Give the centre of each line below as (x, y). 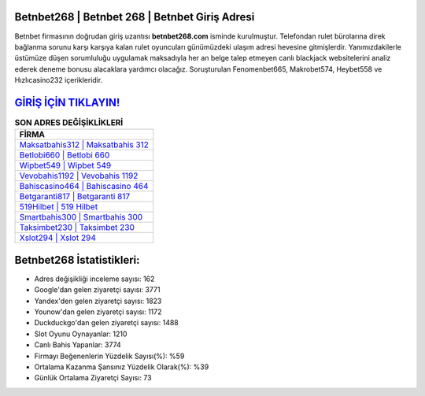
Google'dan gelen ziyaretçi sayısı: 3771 (97, 290)
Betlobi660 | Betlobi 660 (65, 155)
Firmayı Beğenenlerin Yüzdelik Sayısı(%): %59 (109, 356)
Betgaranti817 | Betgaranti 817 (74, 197)
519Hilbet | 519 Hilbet (59, 207)
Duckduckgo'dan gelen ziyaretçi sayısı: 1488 (106, 323)
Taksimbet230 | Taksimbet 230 (77, 228)
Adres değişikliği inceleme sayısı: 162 (94, 279)
